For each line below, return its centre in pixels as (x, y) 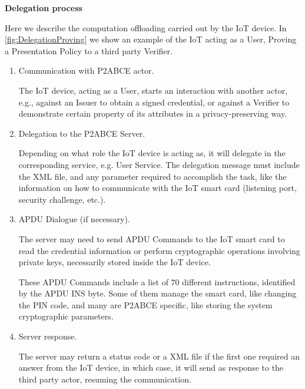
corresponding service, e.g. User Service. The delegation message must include (159, 164)
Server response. (48, 336)
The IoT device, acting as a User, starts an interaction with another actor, (153, 90)
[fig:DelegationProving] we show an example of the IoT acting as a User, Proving (151, 39)
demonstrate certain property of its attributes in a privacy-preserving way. (153, 113)
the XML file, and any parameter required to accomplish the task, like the (152, 176)
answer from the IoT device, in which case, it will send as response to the (151, 367)
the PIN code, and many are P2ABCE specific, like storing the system (145, 304)
